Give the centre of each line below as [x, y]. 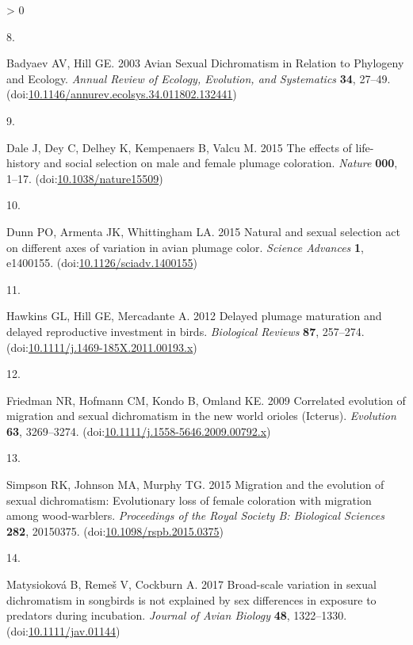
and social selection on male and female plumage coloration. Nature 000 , [221, 163]
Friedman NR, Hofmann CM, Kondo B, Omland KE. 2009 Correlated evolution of [206, 400]
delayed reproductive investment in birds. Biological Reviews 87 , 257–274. [185, 331]
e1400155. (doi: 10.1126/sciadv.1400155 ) [102, 263]
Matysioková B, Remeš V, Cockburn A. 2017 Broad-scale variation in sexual [191, 584]
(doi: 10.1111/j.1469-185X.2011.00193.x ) [102, 347]
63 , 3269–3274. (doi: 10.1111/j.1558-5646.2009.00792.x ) [139, 431]
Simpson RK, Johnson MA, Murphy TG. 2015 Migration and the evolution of [195, 485]
